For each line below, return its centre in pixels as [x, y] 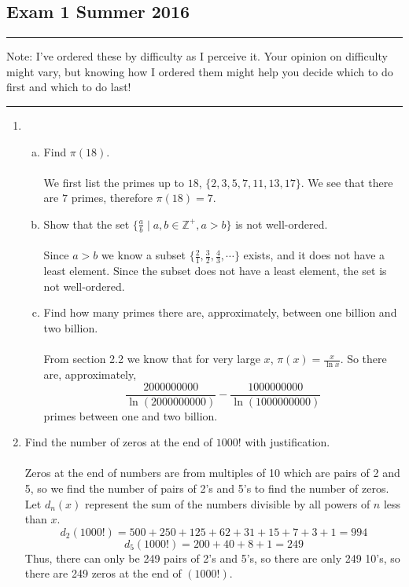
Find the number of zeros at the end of [119, 442]
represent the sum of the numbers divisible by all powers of [227, 503]
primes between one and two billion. [131, 415]
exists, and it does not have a [314, 255]
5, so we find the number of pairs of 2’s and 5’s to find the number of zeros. [207, 488]
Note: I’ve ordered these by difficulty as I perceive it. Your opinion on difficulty [197, 56]
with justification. [287, 442]
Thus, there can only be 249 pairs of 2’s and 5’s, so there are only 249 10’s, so [212, 558]
